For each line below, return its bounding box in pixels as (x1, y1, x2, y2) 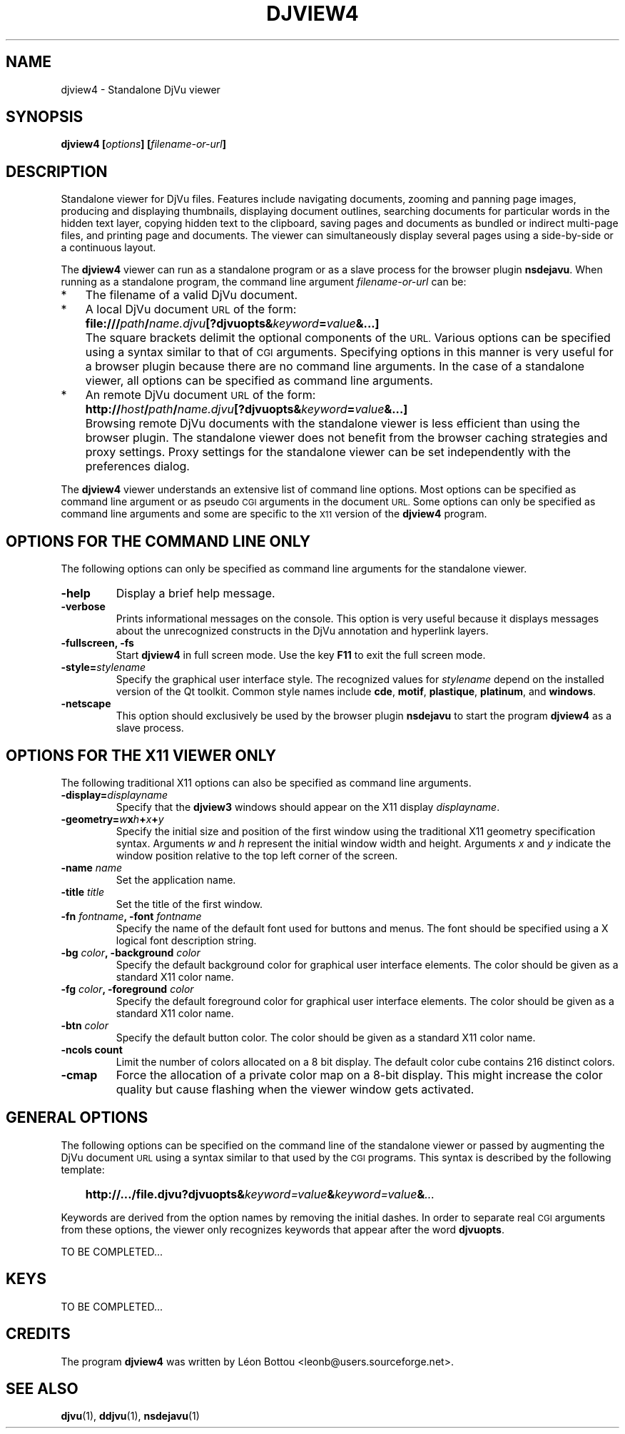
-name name (61, 861, 123, 874)
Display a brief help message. (116, 586, 275, 601)
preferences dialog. (85, 459, 190, 474)
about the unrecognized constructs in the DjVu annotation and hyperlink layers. (116, 625, 489, 637)
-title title (61, 885, 105, 898)
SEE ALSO (6, 1379, 78, 1398)
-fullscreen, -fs (61, 637, 134, 650)
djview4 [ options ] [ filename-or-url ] (61, 138, 226, 151)
